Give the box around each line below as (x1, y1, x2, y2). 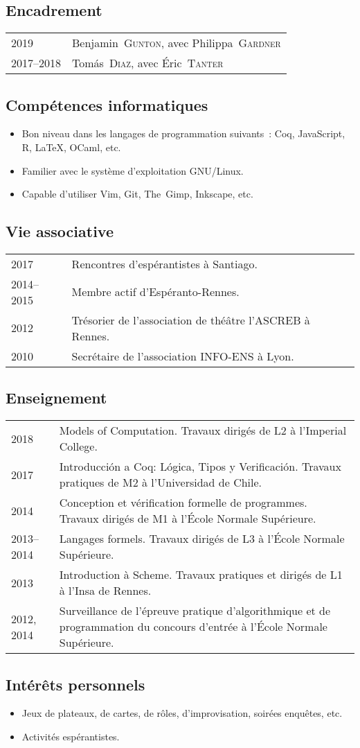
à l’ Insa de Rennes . (59, 582, 152, 599)
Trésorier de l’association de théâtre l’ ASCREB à (71, 311, 310, 328)
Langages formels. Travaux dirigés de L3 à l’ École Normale (59, 530, 345, 547)
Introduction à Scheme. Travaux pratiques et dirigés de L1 (59, 566, 343, 583)
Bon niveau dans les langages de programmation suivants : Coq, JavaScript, (21, 126, 345, 141)
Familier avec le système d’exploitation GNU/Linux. (21, 163, 244, 177)
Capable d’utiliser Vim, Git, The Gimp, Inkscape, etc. (21, 186, 253, 201)
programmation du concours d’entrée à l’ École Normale (59, 618, 327, 635)
